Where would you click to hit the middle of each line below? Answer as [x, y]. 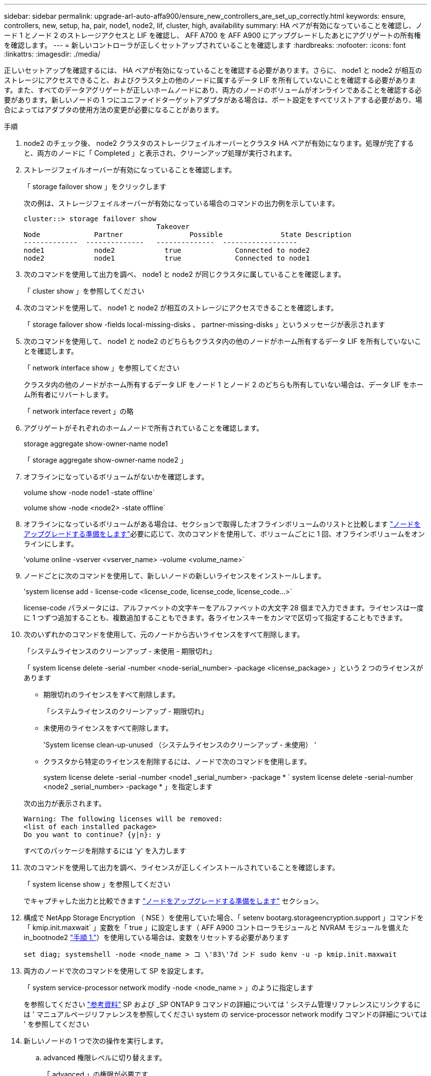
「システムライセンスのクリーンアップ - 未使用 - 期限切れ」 [120, 651]
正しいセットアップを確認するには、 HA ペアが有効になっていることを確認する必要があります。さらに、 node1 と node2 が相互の [213, 70]
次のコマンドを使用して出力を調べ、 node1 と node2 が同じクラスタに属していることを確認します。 [185, 274]
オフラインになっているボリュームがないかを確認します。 [116, 477]
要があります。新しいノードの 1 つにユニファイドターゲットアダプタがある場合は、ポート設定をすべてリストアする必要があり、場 [213, 100]
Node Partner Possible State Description [187, 235]
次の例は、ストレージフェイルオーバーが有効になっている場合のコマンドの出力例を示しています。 [182, 203]
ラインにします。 [51, 544]
